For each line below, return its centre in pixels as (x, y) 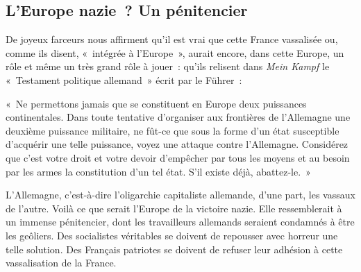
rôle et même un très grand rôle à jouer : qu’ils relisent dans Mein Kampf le (168, 66)
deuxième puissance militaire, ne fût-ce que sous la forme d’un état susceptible (173, 130)
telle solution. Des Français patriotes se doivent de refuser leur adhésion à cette (174, 249)
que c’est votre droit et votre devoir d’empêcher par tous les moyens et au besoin (178, 157)
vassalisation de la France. (61, 263)
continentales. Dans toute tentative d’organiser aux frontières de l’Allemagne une (178, 117)
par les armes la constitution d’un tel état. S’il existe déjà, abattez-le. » (158, 171)
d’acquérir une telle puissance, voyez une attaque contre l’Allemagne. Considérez (177, 144)
